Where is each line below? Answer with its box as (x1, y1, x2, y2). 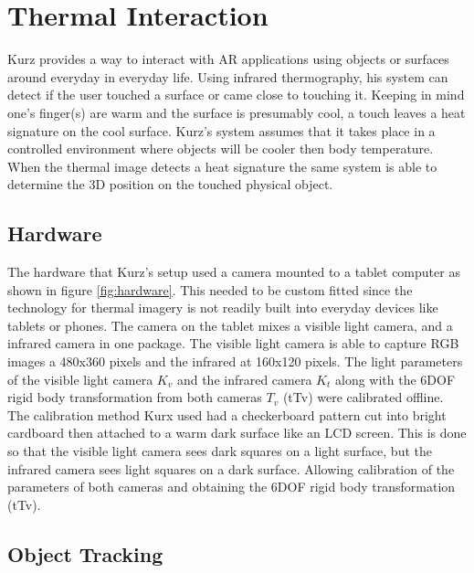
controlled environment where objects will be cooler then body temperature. (7, 139, 434, 158)
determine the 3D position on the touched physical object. (7, 175, 333, 194)
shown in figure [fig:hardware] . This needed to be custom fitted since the (7, 280, 413, 299)
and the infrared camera (176, 369, 312, 388)
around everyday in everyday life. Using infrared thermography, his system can (7, 67, 448, 86)
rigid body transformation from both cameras (7, 387, 262, 407)
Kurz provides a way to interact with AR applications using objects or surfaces (7, 49, 449, 69)
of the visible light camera (7, 369, 153, 388)
